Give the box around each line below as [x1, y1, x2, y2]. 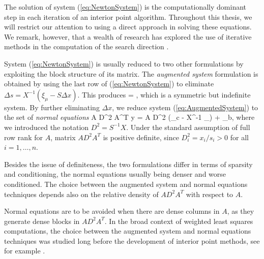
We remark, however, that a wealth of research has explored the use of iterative [4, 31, 252, 42]
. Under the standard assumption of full [126, 121, 250, 132]
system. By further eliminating [4, 102, 100, 112]
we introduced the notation [4, 121, 89, 132]
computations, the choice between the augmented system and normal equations [4, 225, 251, 236]
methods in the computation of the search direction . [4, 41, 169, 52]
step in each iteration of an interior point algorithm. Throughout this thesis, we [4, 11, 252, 22]
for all [230, 132, 249, 142]
